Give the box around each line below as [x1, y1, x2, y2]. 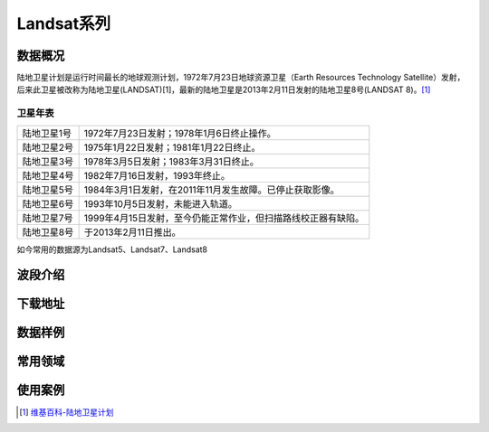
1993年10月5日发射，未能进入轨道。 [83, 197, 237, 210]
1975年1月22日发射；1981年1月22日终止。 [83, 141, 261, 154]
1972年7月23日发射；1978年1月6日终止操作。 [83, 127, 276, 139]
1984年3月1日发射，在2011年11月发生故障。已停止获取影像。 [83, 183, 340, 196]
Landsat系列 [16, 14, 111, 33]
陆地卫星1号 [22, 127, 72, 139]
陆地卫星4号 [22, 169, 74, 182]
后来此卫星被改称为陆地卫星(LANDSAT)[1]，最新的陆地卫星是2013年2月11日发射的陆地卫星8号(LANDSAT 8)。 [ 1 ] [16, 84, 431, 95]
